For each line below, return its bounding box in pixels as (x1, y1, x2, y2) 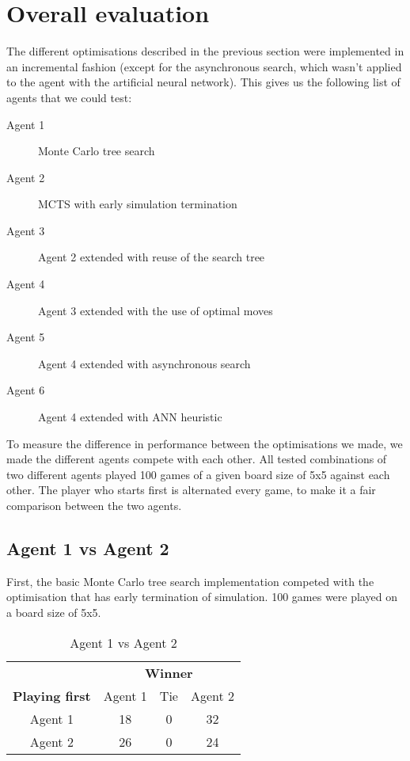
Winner (145, 663, 193, 682)
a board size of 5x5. (6, 603, 101, 620)
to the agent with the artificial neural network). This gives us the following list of (6, 74, 401, 90)
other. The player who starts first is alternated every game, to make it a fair (6, 481, 376, 498)
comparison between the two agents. (6, 497, 182, 513)
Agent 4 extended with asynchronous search (38, 355, 251, 371)
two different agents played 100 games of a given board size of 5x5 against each (6, 466, 390, 482)
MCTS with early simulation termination (38, 196, 237, 212)
